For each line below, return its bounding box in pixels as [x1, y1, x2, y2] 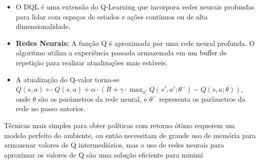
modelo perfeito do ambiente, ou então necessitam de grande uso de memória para [4, 130, 256, 140]
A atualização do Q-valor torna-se [15, 74, 119, 84]
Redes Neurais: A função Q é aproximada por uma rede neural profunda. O [15, 37, 255, 48]
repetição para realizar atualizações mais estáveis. [15, 57, 168, 67]
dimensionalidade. [15, 21, 70, 31]
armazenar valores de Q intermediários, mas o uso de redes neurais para [4, 140, 224, 150]
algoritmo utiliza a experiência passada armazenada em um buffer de [15, 47, 227, 58]
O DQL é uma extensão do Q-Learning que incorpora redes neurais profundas [15, 1, 254, 11]
